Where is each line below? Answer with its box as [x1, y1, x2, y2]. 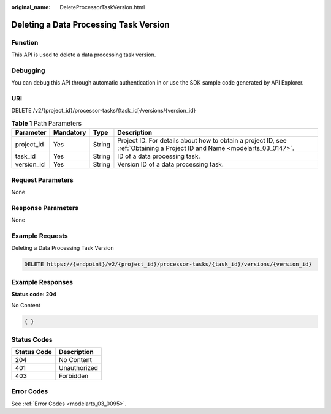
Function [11, 38, 39, 47]
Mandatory [53, 129, 86, 137]
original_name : [11, 4, 51, 10]
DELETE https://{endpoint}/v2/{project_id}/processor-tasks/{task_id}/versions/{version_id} [24, 261, 312, 268]
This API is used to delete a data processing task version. [11, 51, 156, 58]
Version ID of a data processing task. [117, 160, 224, 168]
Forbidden [58, 372, 89, 380]
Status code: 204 [11, 290, 57, 298]
